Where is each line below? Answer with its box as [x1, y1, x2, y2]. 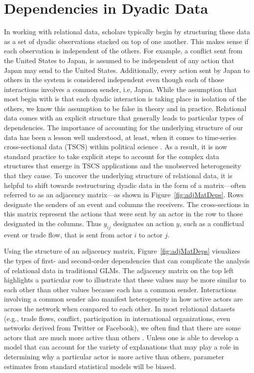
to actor [139, 229, 163, 239]
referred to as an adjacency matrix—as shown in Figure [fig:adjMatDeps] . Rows [4, 189, 244, 200]
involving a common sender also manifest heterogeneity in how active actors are [4, 294, 243, 304]
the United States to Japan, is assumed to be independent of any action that [4, 55, 234, 65]
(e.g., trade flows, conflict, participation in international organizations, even [4, 313, 231, 323]
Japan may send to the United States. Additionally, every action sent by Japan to [4, 65, 250, 75]
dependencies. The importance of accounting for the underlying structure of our [4, 122, 243, 133]
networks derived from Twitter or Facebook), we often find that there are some [4, 323, 241, 333]
